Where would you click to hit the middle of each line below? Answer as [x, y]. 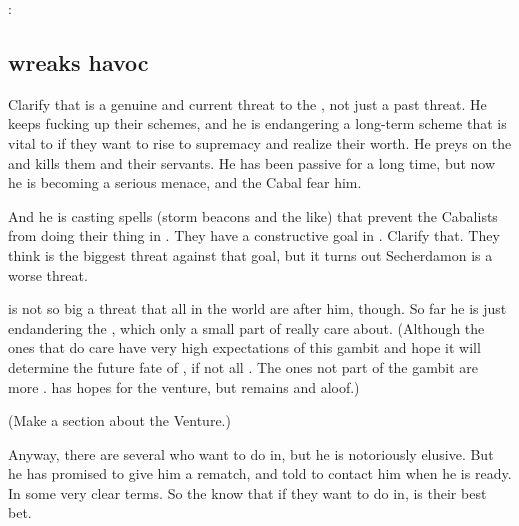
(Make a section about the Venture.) [119, 420]
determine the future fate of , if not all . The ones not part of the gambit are [243, 366]
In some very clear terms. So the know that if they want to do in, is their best [247, 492]
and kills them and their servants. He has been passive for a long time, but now [252, 162]
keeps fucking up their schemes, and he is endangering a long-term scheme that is [257, 123]
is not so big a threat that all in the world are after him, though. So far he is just [257, 308]
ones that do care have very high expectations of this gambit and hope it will [244, 347]
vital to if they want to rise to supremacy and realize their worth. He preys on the [260, 142]
